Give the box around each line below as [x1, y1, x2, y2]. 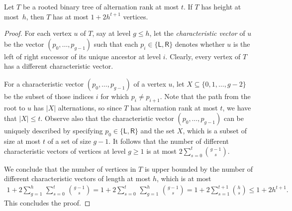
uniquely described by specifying [4, 125, 103, 136]
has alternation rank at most [130, 102, 218, 112]
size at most [4, 136, 41, 146]
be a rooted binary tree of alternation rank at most [22, 1, 179, 11]
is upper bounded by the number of [144, 163, 253, 174]
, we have [222, 102, 251, 112]
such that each [94, 38, 138, 49]
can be [223, 113, 244, 123]
